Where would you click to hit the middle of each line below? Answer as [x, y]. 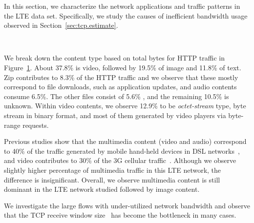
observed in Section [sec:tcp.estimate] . [61, 25]
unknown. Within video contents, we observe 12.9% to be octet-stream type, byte [125, 106]
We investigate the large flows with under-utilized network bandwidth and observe [127, 205]
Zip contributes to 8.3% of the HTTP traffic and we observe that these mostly [121, 77]
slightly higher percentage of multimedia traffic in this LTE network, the [113, 170]
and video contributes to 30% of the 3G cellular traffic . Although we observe [120, 160]
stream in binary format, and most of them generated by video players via [115, 115]
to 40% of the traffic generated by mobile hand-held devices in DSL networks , [122, 151]
